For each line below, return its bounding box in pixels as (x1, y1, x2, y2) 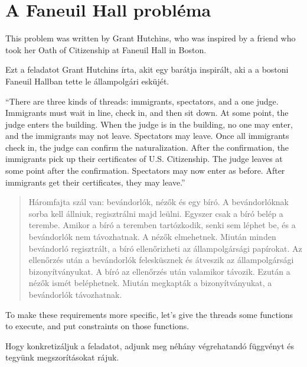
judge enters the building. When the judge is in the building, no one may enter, (5, 118, 293, 130)
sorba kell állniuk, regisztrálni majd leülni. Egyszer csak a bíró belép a (28, 207, 283, 219)
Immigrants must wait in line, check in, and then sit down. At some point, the (5, 106, 289, 119)
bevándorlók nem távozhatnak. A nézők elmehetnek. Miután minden (28, 230, 276, 243)
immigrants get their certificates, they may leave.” (5, 176, 185, 188)
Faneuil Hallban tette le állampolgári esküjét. (5, 74, 169, 87)
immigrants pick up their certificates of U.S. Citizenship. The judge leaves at (5, 152, 283, 165)
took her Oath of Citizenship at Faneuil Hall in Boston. (5, 43, 207, 56)
